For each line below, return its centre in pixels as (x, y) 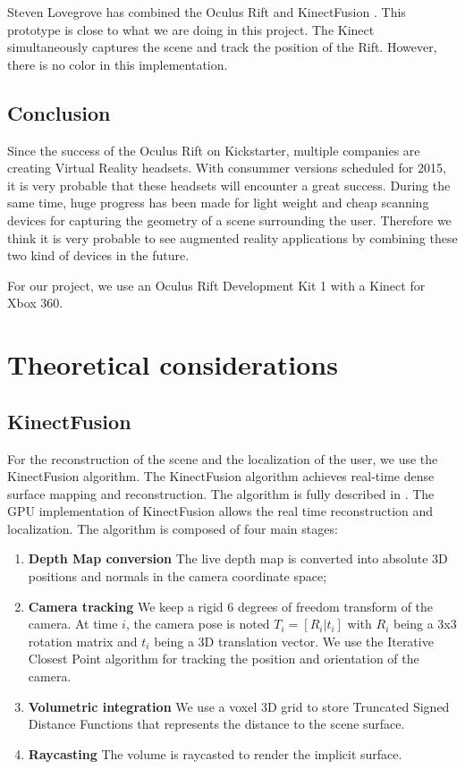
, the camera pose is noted (198, 624)
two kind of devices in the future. (98, 255)
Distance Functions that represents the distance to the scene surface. (216, 724)
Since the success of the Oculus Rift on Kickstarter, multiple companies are (214, 150)
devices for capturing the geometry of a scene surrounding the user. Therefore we (229, 220)
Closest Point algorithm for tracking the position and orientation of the (224, 659)
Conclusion (59, 112)
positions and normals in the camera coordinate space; (178, 576)
